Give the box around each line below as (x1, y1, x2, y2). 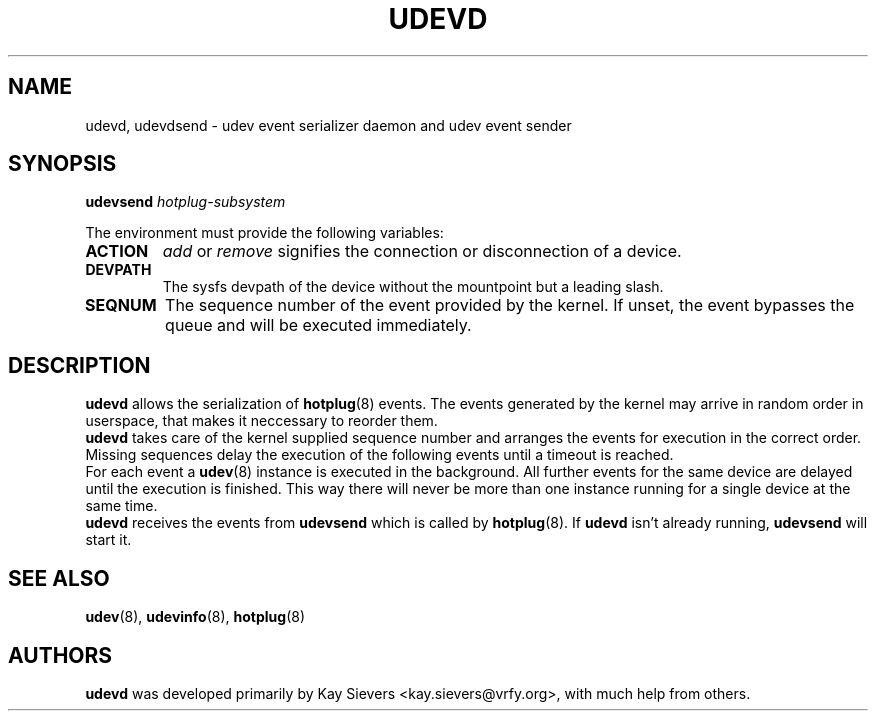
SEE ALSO (8, 565, 110, 591)
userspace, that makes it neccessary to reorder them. (85, 412, 438, 430)
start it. (85, 531, 132, 549)
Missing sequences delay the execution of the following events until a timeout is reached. (85, 446, 674, 464)
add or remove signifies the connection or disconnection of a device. (162, 241, 682, 262)
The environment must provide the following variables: (85, 224, 444, 242)
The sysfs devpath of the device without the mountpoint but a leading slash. (162, 278, 664, 296)
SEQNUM (85, 295, 157, 316)
